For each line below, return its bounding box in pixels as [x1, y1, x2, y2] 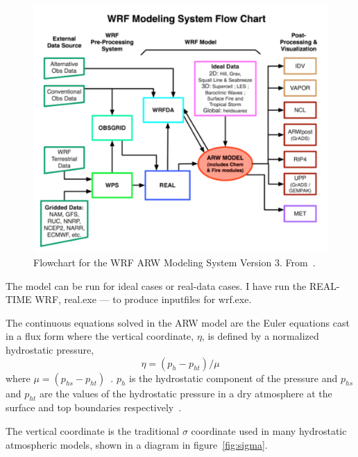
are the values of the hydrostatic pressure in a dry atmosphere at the [39, 386, 332, 400]
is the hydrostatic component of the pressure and [129, 370, 338, 385]
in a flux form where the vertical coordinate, [6, 329, 194, 343]
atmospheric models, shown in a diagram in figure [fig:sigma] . [6, 437, 268, 451]
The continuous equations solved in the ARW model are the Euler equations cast [6, 315, 350, 329]
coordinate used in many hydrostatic [191, 424, 347, 438]
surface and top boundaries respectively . [6, 400, 182, 415]
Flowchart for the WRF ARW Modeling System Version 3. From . [33, 255, 316, 270]
